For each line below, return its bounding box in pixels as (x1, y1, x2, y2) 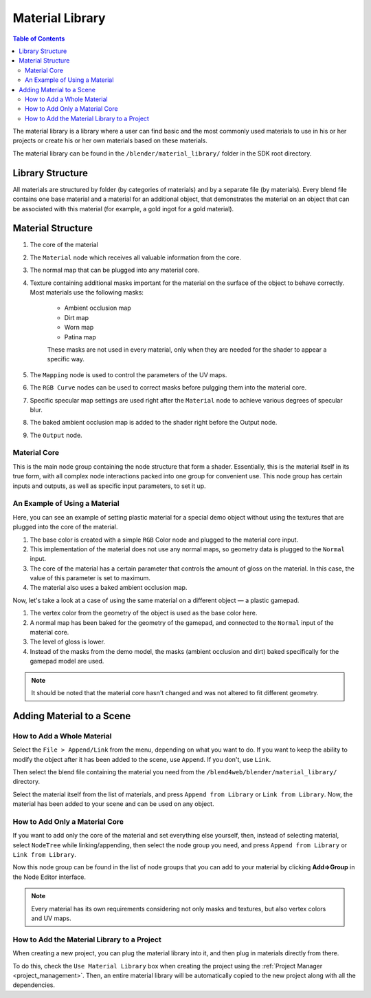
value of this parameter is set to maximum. (30, 574, 151, 582)
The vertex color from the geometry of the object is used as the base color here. (30, 609, 258, 617)
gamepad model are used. (30, 657, 104, 666)
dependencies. (12, 981, 55, 989)
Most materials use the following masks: (30, 288, 144, 296)
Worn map (64, 323, 94, 332)
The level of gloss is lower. (30, 637, 106, 646)
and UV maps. (31, 914, 71, 922)
